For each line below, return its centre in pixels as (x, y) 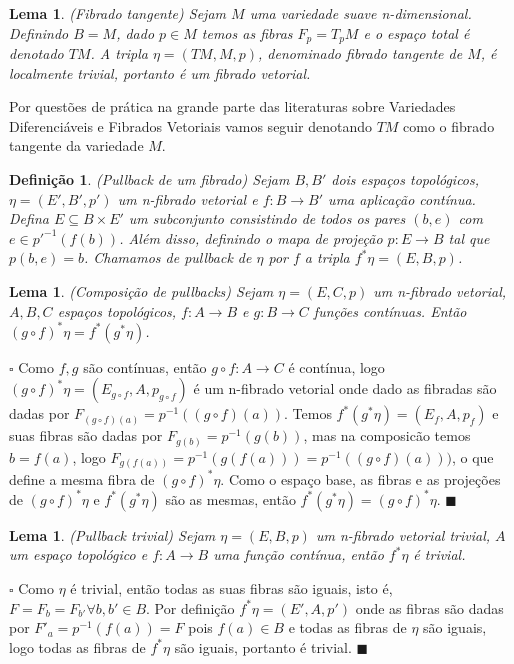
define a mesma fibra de (82, 478)
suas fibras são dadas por (86, 435)
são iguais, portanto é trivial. (263, 646)
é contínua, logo (336, 366)
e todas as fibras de (347, 627)
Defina (29, 218)
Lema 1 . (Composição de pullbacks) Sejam (141, 290)
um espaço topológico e (78, 554)
